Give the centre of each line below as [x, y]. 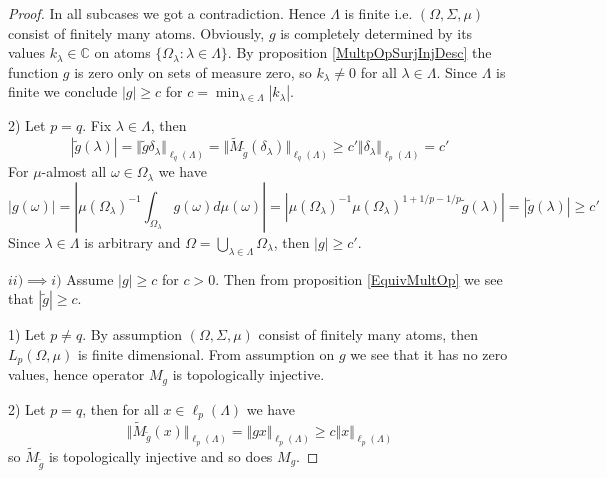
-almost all [74, 171]
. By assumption [132, 334]
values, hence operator [76, 374]
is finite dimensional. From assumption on [206, 353]
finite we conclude [63, 91]
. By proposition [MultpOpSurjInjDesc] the [359, 52]
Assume [90, 278]
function [33, 71]
